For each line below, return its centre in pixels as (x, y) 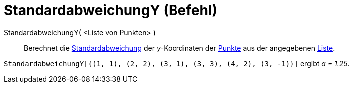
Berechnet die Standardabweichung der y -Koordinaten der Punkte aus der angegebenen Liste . (179, 48)
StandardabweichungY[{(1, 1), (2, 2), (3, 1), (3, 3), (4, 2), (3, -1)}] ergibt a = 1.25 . (177, 63)
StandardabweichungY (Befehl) (111, 10)
